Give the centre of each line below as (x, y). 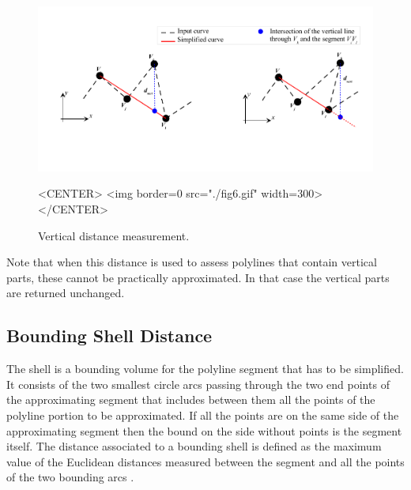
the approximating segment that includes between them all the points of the (191, 400)
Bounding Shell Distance (109, 335)
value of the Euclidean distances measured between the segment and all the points (205, 461)
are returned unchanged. (66, 293)
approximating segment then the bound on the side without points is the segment (204, 430)
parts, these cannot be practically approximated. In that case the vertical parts (198, 277)
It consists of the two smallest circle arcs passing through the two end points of (198, 384)
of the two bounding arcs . (70, 477)
